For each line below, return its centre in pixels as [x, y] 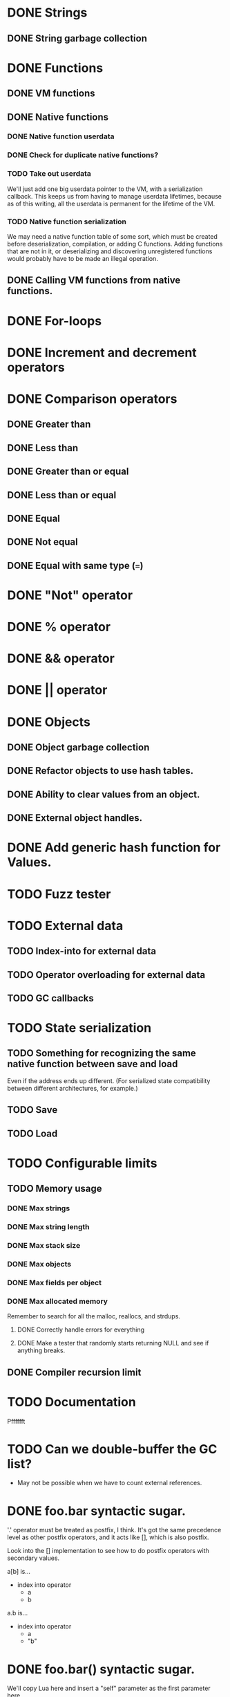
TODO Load [32, 1133]
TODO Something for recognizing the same [102, 1053]
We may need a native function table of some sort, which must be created [112, 236]
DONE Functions [55, 68]
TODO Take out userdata [49, 174]
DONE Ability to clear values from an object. [104, 794]
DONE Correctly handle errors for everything [81, 1330]
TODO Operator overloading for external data [106, 975]
